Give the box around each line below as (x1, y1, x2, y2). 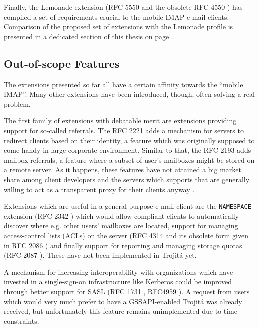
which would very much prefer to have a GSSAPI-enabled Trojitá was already (4, 296, 242, 306)
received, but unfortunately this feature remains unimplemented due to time (4, 306, 237, 316)
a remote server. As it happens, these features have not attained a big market (4, 164, 241, 175)
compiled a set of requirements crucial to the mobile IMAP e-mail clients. (4, 11, 229, 22)
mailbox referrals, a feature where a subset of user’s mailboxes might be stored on (4, 154, 255, 165)
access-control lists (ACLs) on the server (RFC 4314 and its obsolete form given (4, 230, 248, 240)
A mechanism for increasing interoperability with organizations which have (4, 266, 233, 277)
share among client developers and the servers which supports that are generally (4, 174, 250, 184)
